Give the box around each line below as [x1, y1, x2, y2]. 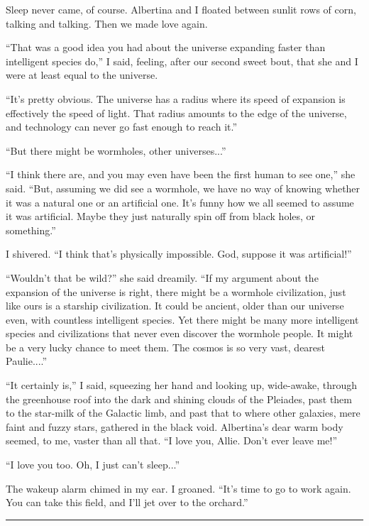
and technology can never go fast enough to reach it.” [6, 119, 238, 134]
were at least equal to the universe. [6, 67, 158, 82]
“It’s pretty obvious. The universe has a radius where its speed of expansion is [6, 91, 346, 106]
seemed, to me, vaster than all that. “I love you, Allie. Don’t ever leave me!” [6, 433, 338, 448]
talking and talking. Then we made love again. [6, 16, 208, 31]
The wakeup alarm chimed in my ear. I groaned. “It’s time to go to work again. [6, 481, 351, 495]
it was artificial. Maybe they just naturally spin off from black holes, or [6, 209, 316, 224]
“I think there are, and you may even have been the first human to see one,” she [6, 167, 356, 182]
